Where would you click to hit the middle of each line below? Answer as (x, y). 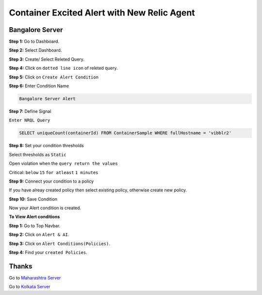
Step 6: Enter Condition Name (39, 86)
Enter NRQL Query (30, 120)
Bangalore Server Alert (48, 99)
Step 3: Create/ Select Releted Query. (47, 59)
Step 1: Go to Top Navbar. (35, 226)
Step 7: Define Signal (30, 111)
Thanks (21, 266)
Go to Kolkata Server (30, 287)
